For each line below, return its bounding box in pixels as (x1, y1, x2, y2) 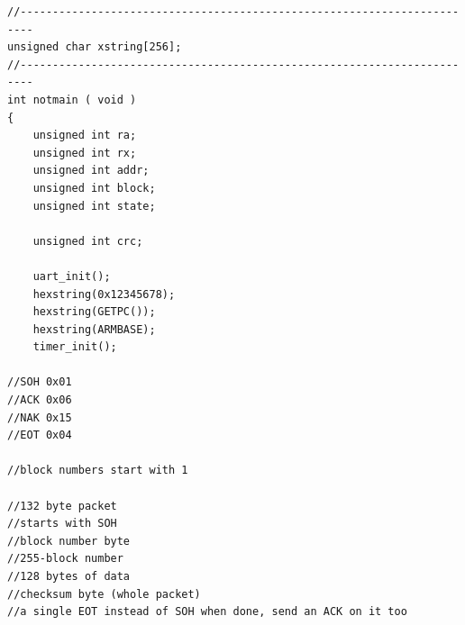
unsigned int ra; (32, 129, 137, 142)
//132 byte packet (7, 499, 117, 512)
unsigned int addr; (32, 164, 150, 177)
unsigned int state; (32, 199, 156, 213)
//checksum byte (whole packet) (7, 587, 201, 601)
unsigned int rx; (32, 146, 137, 159)
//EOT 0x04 (7, 429, 72, 442)
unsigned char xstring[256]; (7, 41, 182, 54)
